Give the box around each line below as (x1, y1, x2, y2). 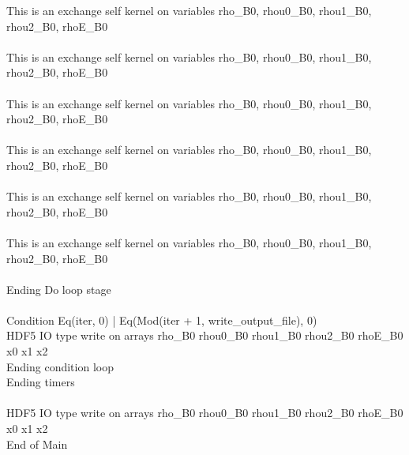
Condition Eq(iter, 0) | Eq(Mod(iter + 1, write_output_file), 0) (6, 311, 317, 328)
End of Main (6, 435, 68, 452)
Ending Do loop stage (6, 280, 111, 297)
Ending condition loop (6, 358, 114, 374)
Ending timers (6, 374, 75, 390)
